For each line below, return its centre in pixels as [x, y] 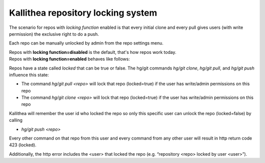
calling [16, 120]
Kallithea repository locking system [83, 13]
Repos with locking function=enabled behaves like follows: [69, 59]
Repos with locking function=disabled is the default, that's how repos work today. [93, 52]
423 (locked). [23, 145]
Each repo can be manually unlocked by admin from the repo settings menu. [86, 43]
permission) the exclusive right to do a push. [54, 34]
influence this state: [29, 75]
